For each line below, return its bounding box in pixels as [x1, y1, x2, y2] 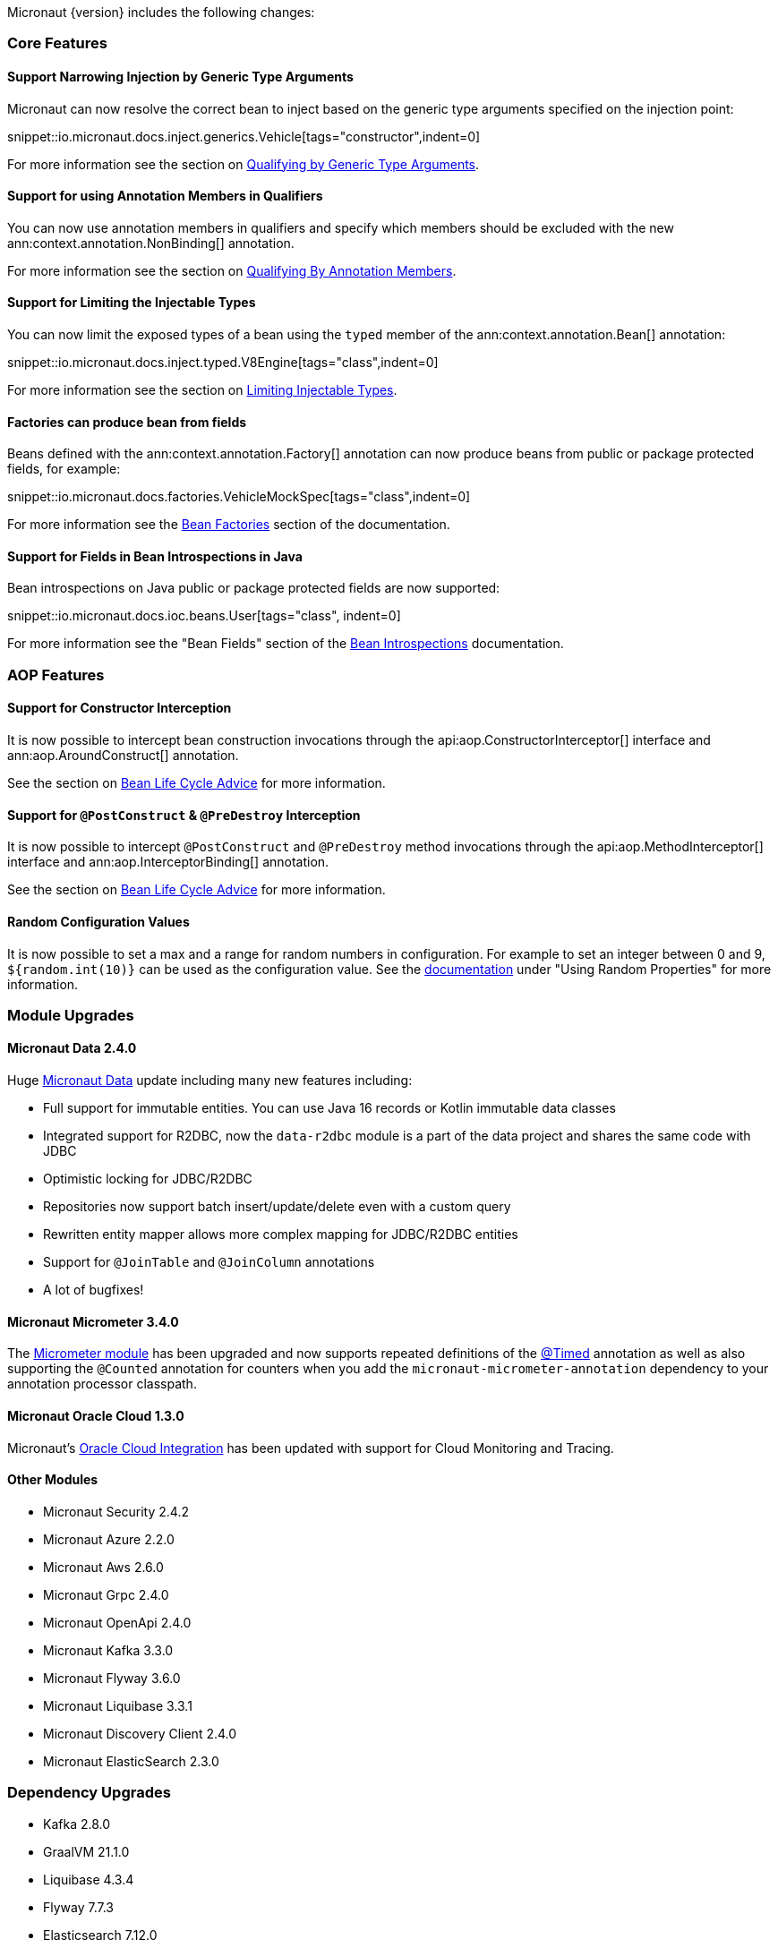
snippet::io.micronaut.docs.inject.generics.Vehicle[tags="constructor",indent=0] [7, 128, 481, 144]
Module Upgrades [7, 1005, 134, 1024]
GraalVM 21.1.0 [43, 1843, 130, 1859]
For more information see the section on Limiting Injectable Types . [7, 382, 398, 398]
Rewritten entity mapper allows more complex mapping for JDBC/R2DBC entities [43, 1226, 518, 1243]
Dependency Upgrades [7, 1783, 171, 1802]
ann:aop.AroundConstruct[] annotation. [7, 748, 239, 764]
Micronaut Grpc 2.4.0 [43, 1586, 169, 1602]
